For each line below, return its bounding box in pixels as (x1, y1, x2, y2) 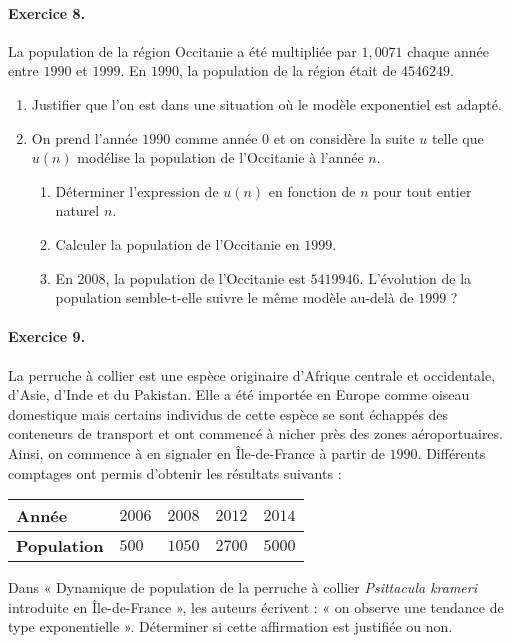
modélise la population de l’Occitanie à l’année (77, 147, 364, 168)
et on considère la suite (273, 127, 415, 148)
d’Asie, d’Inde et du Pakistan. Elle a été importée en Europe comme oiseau (8, 384, 470, 405)
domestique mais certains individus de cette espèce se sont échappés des (8, 403, 449, 424)
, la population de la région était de (178, 60, 397, 81)
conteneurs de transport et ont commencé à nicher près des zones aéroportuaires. (8, 423, 503, 444)
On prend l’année (31, 127, 138, 148)
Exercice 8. (8, 2, 86, 23)
